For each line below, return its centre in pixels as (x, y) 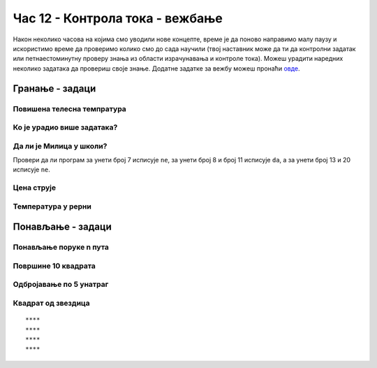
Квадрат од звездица (51, 303)
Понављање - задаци (62, 227)
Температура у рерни (52, 206)
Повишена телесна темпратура (70, 108)
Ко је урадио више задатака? (65, 127)
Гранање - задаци (54, 89)
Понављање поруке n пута (61, 247)
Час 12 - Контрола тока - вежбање (118, 18)
